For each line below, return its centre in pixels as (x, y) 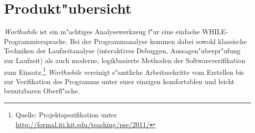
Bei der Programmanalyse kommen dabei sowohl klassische (158, 41)
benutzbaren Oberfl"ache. (42, 91)
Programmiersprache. (36, 41)
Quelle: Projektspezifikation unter (66, 114)
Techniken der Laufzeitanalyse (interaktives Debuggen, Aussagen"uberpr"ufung (122, 51)
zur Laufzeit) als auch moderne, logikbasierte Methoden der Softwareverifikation (125, 60)
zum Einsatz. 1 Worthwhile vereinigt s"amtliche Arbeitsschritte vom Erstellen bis (124, 71)
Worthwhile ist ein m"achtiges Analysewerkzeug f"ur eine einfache (102, 32)
